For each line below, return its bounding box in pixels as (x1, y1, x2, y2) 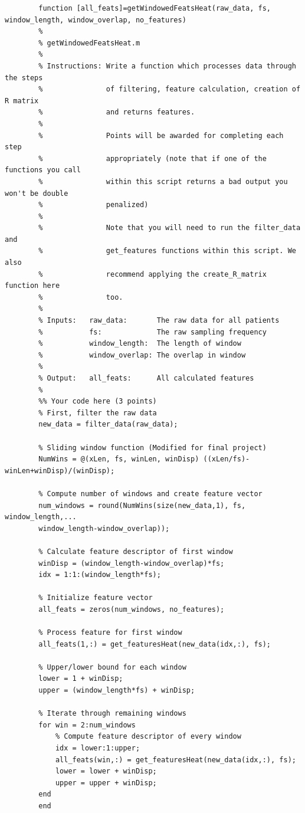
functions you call (5, 166, 81, 175)
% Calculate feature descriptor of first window (38, 547, 233, 556)
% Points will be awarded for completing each (38, 131, 284, 140)
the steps (5, 73, 43, 82)
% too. (38, 293, 123, 301)
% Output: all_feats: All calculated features (38, 374, 254, 382)
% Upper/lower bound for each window (38, 663, 186, 671)
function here (5, 281, 60, 290)
